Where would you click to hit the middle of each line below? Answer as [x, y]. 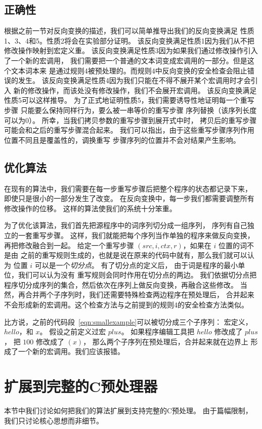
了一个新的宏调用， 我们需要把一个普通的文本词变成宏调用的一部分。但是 [126, 60]
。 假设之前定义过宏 [73, 331]
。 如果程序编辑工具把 [158, 331]
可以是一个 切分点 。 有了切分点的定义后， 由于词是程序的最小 [136, 265]
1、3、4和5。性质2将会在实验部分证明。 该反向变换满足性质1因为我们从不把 [129, 40]
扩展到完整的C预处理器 [81, 386]
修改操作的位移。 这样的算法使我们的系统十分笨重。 [90, 208]
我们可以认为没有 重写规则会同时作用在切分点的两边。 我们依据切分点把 [137, 275]
